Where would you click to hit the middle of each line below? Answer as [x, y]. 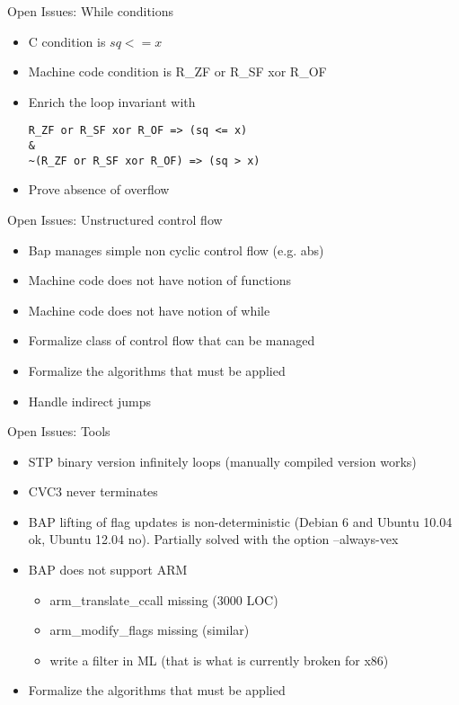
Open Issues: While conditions [91, 11]
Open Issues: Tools [59, 431]
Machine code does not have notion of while [149, 310]
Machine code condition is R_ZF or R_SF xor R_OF [177, 71]
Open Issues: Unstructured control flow [115, 219]
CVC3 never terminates [93, 491]
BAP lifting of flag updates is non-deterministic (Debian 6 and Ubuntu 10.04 [240, 521]
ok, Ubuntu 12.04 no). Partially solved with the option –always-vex [213, 539]
